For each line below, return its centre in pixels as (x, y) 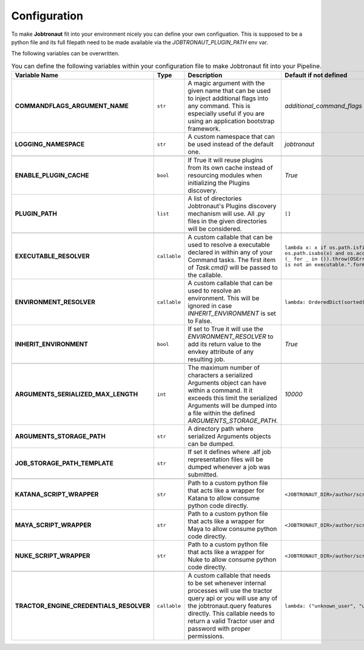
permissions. (206, 636)
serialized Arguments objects (229, 436)
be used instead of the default (231, 144)
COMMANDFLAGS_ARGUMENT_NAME (72, 106)
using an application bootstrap (231, 121)
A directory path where (221, 429)
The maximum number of (224, 368)
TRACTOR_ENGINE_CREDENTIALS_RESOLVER (83, 606)
